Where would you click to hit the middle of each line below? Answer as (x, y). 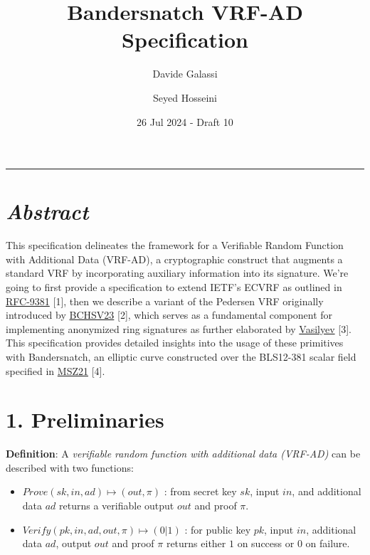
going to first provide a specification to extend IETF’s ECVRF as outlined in (174, 287)
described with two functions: (70, 467)
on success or (266, 543)
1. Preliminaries (85, 419)
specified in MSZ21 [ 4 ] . (55, 370)
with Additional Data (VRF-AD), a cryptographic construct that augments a (174, 259)
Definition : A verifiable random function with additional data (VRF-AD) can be (183, 454)
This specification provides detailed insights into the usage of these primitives (175, 343)
